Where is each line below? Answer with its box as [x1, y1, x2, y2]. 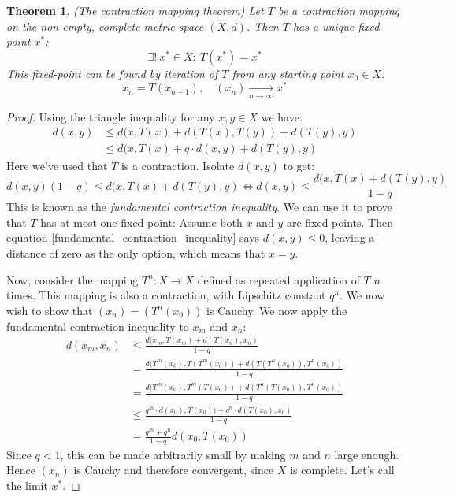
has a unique [292, 17, 355, 34]
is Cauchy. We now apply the [206, 302, 347, 318]
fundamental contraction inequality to [6, 317, 189, 334]
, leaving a [325, 229, 375, 246]
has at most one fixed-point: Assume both [40, 213, 243, 230]
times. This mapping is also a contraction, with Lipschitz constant [6, 287, 326, 303]
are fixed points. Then [286, 213, 393, 230]
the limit [6, 477, 48, 494]
